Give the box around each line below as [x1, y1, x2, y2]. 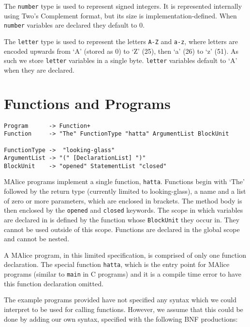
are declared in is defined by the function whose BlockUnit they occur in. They [4, 214, 240, 224]
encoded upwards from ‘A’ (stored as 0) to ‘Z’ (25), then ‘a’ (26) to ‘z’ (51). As [4, 46, 238, 56]
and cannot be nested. [4, 234, 70, 244]
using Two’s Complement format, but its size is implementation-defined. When [4, 10, 237, 20]
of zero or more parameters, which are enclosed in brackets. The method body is [4, 195, 242, 205]
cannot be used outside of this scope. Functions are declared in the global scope [4, 224, 240, 234]
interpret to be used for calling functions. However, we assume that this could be [4, 304, 243, 314]
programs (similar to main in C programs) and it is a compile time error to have [4, 269, 241, 279]
